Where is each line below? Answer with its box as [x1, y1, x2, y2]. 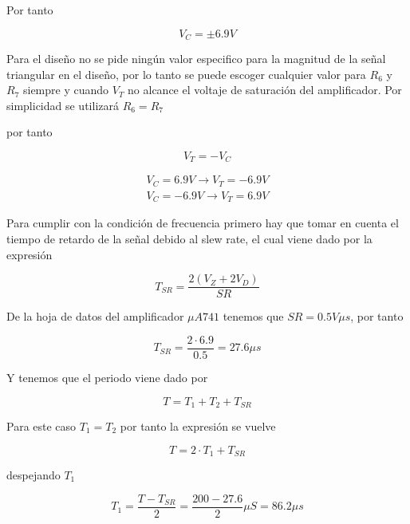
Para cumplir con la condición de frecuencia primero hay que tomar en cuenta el [6, 215, 399, 231]
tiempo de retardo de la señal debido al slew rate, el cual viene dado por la [6, 230, 373, 247]
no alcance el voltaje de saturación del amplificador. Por [128, 81, 402, 98]
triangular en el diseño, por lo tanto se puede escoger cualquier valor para [6, 65, 366, 82]
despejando [6, 467, 61, 483]
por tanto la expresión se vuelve [120, 417, 276, 434]
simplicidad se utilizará [6, 97, 119, 113]
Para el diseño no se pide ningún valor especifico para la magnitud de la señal [6, 50, 386, 67]
